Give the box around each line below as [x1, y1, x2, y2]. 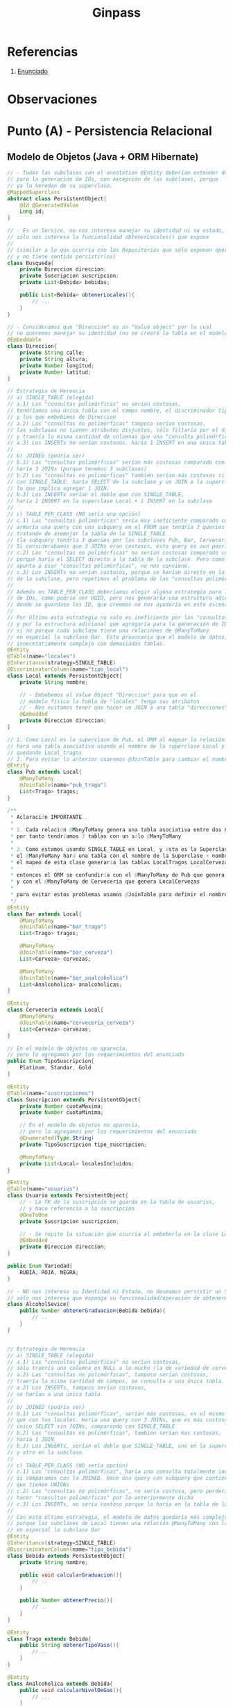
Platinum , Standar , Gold [19, 1065, 92, 1071]
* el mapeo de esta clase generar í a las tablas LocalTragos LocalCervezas [10, 859, 231, 866]
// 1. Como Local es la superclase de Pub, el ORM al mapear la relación [7, 736, 225, 743]
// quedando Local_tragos [7, 749, 82, 756]
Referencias [7, 44, 78, 60]
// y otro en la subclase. [7, 1449, 85, 1456]
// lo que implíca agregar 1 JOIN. [7, 485, 110, 492]
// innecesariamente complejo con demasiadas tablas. [7, 640, 166, 647]
